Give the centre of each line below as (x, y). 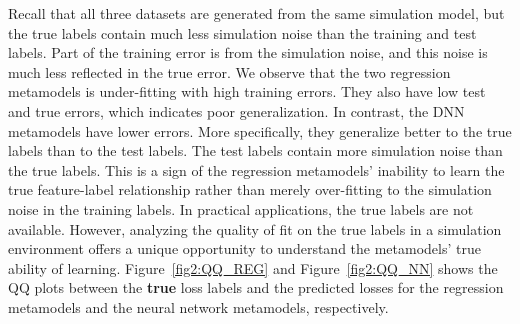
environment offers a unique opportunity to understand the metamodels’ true (244, 248)
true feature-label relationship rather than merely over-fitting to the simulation (250, 189)
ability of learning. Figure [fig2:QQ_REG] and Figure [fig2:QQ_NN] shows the (253, 267)
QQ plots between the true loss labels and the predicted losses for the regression (256, 287)
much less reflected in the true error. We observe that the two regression (229, 71)
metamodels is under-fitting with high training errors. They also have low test (247, 91)
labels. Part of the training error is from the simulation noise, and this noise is (248, 52)
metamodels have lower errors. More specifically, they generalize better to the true (260, 130)
